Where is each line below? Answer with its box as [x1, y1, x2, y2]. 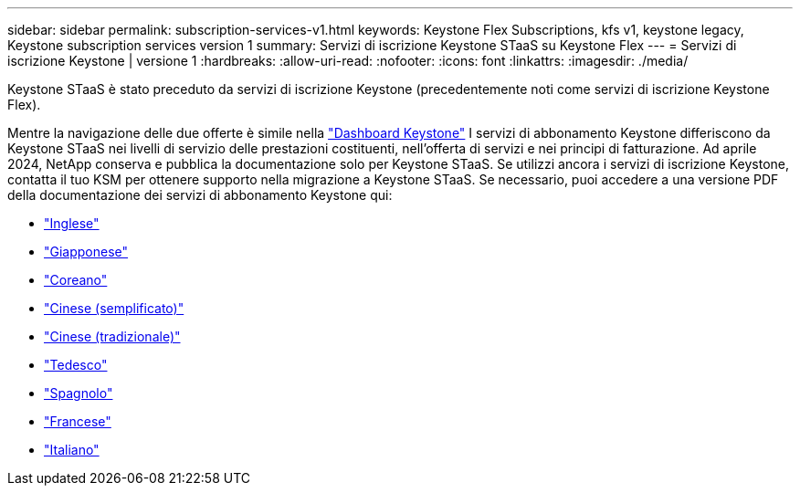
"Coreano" [44, 272, 108, 288]
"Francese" [44, 414, 111, 429]
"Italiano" [44, 442, 100, 457]
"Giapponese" [44, 244, 129, 259]
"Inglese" [44, 215, 100, 231]
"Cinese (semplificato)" [44, 300, 184, 316]
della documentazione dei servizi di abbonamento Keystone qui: [7, 187, 393, 203]
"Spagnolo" [44, 385, 113, 401]
